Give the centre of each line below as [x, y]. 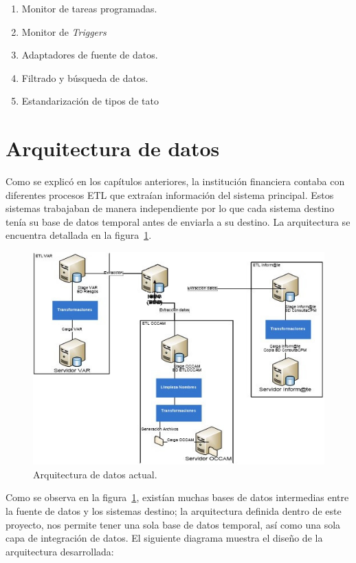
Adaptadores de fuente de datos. [90, 55]
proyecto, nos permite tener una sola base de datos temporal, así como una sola [173, 524]
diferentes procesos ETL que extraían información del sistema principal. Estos [170, 194]
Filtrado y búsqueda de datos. [85, 77]
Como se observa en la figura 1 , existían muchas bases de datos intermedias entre [177, 497]
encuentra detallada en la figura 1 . [79, 235]
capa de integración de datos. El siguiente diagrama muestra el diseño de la [164, 538]
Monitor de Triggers [64, 31]
